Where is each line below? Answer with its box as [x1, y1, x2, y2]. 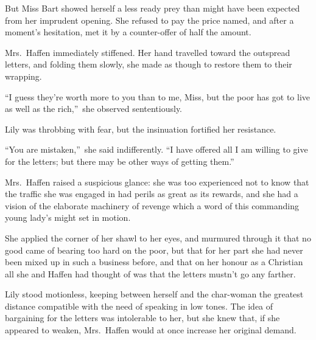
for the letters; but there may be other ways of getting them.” [5, 154, 234, 167]
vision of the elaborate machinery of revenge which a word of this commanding [5, 199, 299, 212]
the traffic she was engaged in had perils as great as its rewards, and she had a [5, 187, 298, 200]
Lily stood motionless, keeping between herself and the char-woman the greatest [5, 288, 304, 300]
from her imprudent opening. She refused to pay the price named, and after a [5, 13, 294, 26]
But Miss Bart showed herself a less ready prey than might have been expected [5, 2, 300, 14]
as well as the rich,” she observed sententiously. [5, 102, 183, 115]
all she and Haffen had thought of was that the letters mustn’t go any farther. [5, 267, 296, 280]
